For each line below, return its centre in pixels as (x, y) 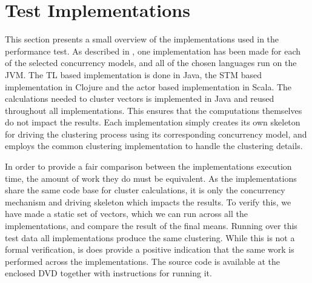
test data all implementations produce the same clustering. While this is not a (150, 237)
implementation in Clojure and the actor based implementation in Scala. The (148, 86)
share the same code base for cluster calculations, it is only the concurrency (145, 190)
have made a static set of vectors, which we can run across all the (126, 214)
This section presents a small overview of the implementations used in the (142, 39)
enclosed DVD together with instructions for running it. (108, 273)
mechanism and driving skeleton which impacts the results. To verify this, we (148, 201)
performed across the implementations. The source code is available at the (142, 261)
